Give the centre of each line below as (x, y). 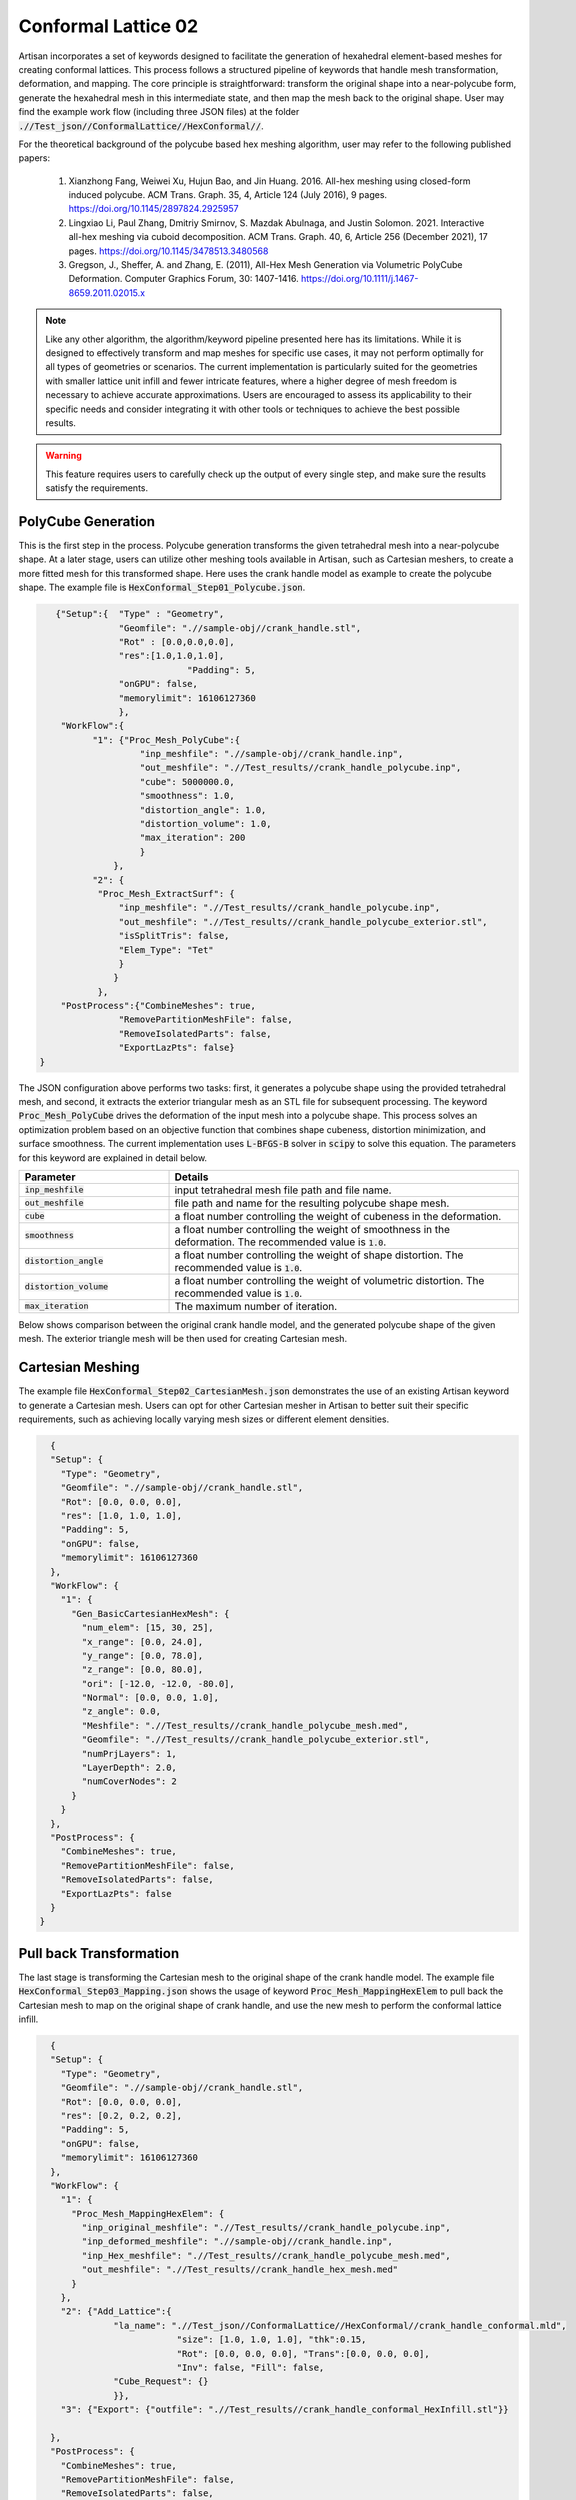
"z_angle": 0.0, (121, 1711)
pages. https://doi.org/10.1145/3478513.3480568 (168, 251)
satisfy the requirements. (97, 488)
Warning (63, 456)
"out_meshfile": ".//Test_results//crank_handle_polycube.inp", (300, 768)
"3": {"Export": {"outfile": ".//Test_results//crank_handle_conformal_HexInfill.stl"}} (284, 2409)
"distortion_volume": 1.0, (205, 824)
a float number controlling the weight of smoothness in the (312, 1229)
